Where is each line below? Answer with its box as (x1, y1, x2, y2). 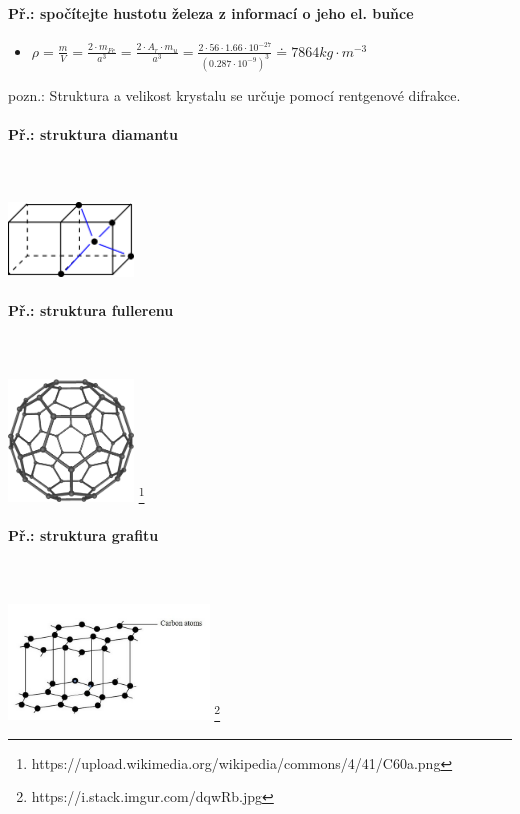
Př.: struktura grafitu (8, 525, 159, 546)
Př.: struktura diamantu (8, 123, 178, 144)
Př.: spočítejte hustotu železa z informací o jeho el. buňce (8, 2, 414, 23)
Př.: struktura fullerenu (8, 300, 174, 321)
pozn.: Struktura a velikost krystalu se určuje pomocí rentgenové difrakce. (8, 84, 461, 105)
